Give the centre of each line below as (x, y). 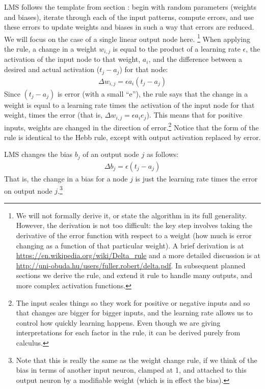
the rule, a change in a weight (50, 49)
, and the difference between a (195, 59)
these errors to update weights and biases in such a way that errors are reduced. (129, 27)
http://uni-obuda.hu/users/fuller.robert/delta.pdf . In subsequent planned (131, 265)
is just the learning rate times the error (196, 178)
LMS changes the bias (38, 154)
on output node (28, 190)
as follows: (163, 154)
